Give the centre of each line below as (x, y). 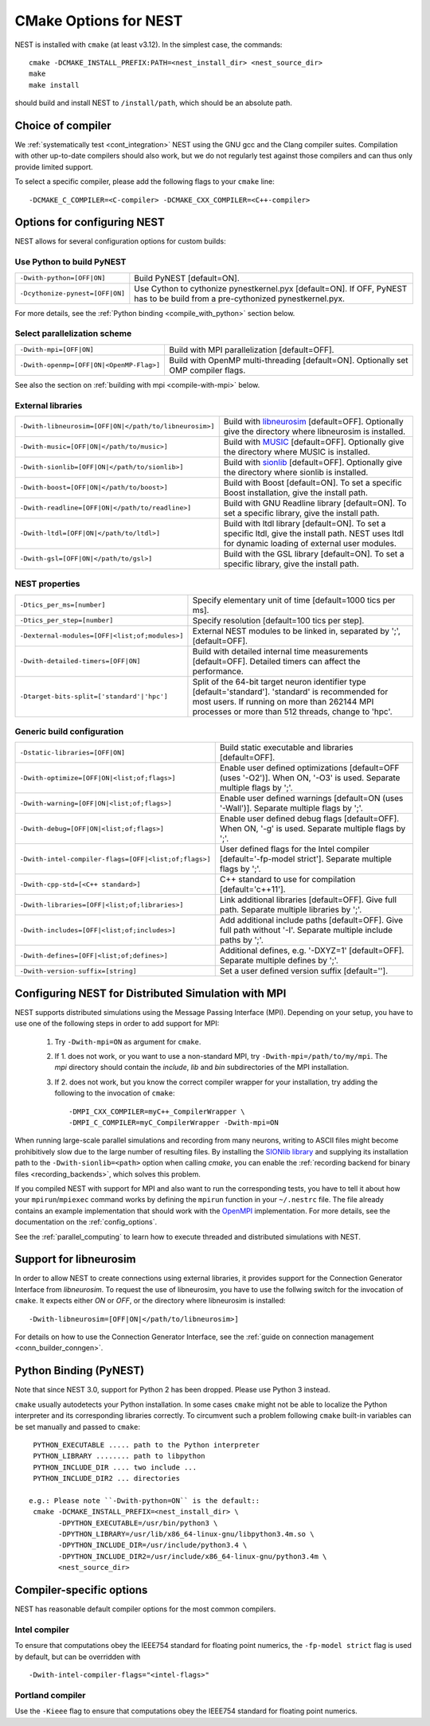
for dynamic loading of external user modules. (310, 543)
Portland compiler (50, 1695)
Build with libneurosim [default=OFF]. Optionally (313, 421)
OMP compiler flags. (207, 370)
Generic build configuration (69, 732)
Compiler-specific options (81, 1590)
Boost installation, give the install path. (295, 492)
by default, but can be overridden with (78, 1657)
